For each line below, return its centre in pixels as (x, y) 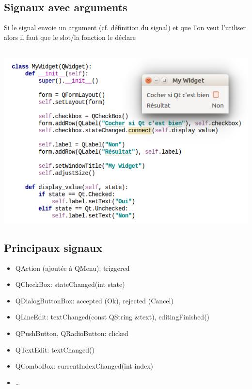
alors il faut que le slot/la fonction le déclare (70, 37)
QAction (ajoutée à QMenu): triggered (72, 268)
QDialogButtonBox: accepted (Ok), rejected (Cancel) (94, 300)
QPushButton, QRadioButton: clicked (72, 333)
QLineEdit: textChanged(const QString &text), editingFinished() (112, 317)
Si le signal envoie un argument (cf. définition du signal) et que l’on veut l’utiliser (125, 27)
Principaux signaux (53, 247)
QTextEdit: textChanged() (55, 349)
